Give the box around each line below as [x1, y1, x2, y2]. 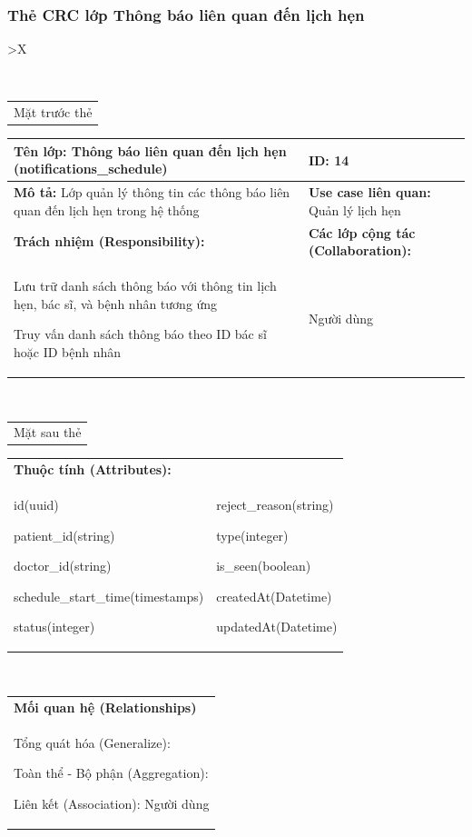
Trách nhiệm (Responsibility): [14, 232, 205, 251]
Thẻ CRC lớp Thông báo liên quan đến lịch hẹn [7, 3, 365, 25]
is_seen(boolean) [216, 556, 311, 575]
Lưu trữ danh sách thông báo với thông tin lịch [14, 276, 277, 295]
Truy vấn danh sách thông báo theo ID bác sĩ [14, 324, 267, 344]
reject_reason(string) [216, 494, 334, 513]
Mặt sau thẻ [14, 423, 82, 442]
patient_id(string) [14, 525, 115, 544]
